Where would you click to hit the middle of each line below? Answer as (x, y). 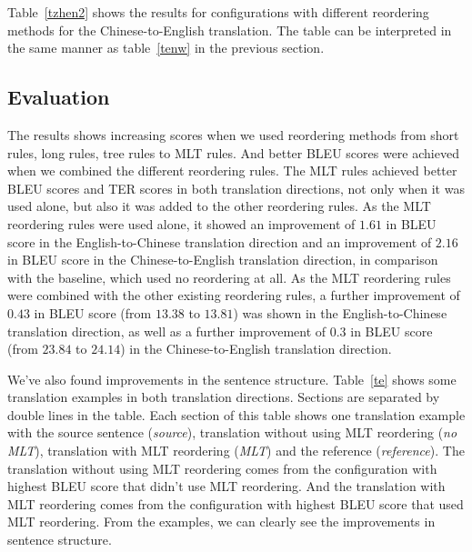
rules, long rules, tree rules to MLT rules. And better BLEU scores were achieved (233, 152)
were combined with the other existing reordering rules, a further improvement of (234, 295)
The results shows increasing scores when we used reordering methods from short (233, 134)
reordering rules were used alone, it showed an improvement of (181, 223)
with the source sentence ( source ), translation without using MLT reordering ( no (232, 432)
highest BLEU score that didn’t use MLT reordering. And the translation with (226, 486)
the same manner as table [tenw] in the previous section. (166, 48)
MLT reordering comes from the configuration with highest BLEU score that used (236, 503)
